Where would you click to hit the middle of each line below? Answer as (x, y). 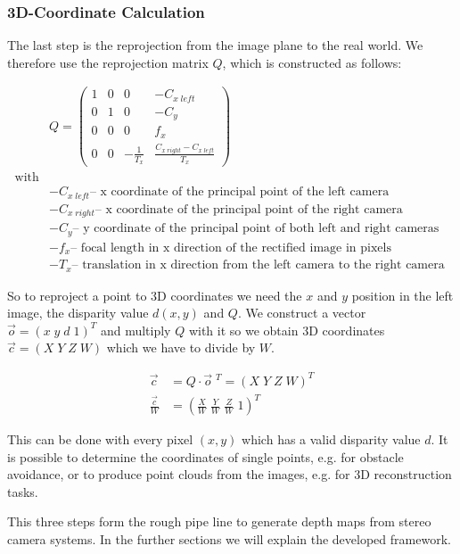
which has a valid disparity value (331, 439)
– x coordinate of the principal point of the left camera (239, 192)
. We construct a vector (302, 313)
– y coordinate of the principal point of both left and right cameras (256, 229)
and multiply (136, 330)
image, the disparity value (78, 313)
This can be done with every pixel (100, 439)
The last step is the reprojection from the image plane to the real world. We (215, 45)
